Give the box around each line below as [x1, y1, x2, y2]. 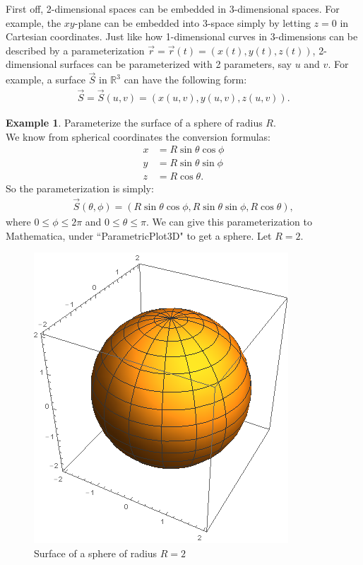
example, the [6, 15, 61, 30]
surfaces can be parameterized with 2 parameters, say [60, 57, 292, 71]
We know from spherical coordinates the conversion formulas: [6, 129, 271, 144]
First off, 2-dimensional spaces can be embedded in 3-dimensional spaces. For [6, 1, 340, 16]
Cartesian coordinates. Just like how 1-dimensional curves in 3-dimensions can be [6, 29, 358, 44]
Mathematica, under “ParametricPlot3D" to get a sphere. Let [6, 228, 272, 243]
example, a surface [6, 72, 85, 87]
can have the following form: [124, 72, 247, 87]
